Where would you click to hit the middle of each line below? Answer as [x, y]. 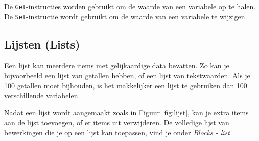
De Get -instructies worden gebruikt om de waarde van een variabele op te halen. [130, 6]
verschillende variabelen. [42, 95]
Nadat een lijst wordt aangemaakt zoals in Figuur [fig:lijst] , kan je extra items [126, 112]
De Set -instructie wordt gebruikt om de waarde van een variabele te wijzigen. [126, 16]
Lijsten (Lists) [42, 44]
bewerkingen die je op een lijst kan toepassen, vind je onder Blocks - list [117, 133]
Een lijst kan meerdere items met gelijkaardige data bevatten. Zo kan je [117, 65]
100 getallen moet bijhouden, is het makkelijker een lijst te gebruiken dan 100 [126, 85]
